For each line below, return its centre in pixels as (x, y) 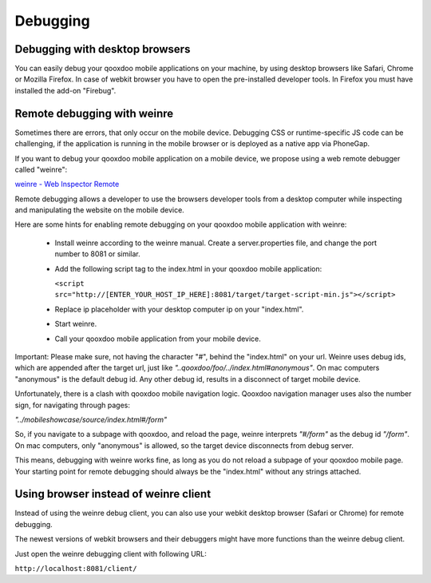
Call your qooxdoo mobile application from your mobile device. (158, 339)
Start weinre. (76, 324)
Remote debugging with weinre (94, 113)
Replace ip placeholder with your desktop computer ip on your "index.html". (179, 309)
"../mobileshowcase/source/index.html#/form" (91, 419)
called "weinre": (41, 169)
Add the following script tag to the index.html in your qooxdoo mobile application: (188, 268)
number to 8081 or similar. (98, 254)
